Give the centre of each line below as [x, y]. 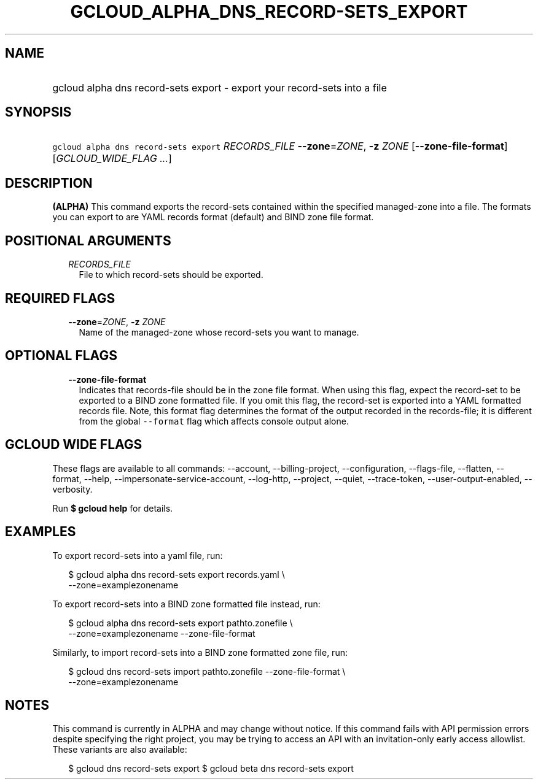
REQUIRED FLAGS [60, 298]
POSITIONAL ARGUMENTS [88, 240]
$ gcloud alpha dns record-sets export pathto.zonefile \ [181, 623]
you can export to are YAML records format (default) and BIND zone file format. [213, 217]
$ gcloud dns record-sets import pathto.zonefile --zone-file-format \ [207, 671]
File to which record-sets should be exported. [171, 275]
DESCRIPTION [49, 183]
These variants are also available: [120, 750]
